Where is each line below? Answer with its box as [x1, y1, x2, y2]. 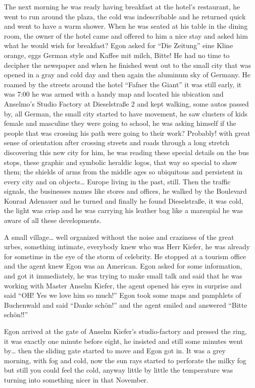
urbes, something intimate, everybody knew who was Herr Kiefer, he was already [4, 241, 250, 252]
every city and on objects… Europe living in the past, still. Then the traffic [4, 176, 231, 186]
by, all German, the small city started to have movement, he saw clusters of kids [4, 108, 248, 118]
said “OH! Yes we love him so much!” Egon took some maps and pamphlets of [4, 290, 241, 300]
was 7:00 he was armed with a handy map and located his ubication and [4, 89, 224, 99]
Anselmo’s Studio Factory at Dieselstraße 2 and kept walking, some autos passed [4, 98, 249, 109]
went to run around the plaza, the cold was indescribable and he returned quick [4, 11, 246, 21]
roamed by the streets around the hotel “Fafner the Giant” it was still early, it [4, 79, 242, 89]
